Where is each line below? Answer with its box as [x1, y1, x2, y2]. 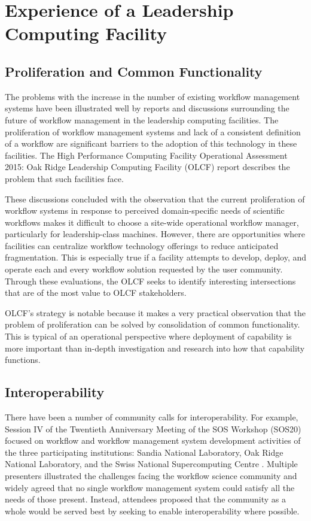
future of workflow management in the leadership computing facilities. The [5, 113, 279, 126]
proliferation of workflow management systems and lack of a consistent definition [5, 125, 301, 138]
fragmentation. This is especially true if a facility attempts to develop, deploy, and [5, 251, 307, 263]
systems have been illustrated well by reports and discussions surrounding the [5, 102, 289, 114]
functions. [5, 353, 41, 366]
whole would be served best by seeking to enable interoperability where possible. [5, 504, 300, 517]
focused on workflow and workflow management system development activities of [5, 434, 301, 447]
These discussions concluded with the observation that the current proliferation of [5, 192, 305, 205]
